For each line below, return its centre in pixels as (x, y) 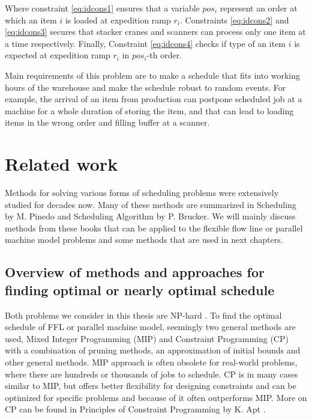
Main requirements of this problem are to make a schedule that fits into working (153, 75)
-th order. (164, 55)
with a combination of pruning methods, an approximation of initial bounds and (153, 350)
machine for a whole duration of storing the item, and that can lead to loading (149, 110)
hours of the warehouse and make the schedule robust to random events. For (145, 87)
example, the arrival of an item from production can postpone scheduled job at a (154, 99)
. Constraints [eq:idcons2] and (234, 20)
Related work (61, 164)
